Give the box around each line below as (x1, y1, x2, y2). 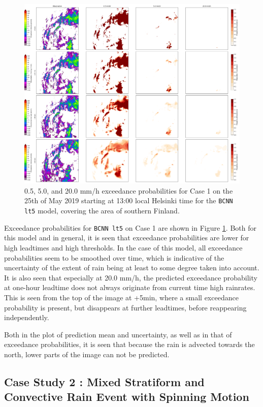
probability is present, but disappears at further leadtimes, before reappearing (4, 302, 247, 312)
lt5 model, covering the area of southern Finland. (24, 205, 180, 216)
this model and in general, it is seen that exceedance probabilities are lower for (4, 232, 249, 243)
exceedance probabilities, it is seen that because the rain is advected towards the (4, 339, 255, 350)
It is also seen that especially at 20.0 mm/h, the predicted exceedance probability (4, 272, 257, 283)
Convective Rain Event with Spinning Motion (4, 389, 249, 404)
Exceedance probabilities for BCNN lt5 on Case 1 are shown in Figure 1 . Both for (4, 222, 256, 233)
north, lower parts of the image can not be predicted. (4, 349, 170, 359)
